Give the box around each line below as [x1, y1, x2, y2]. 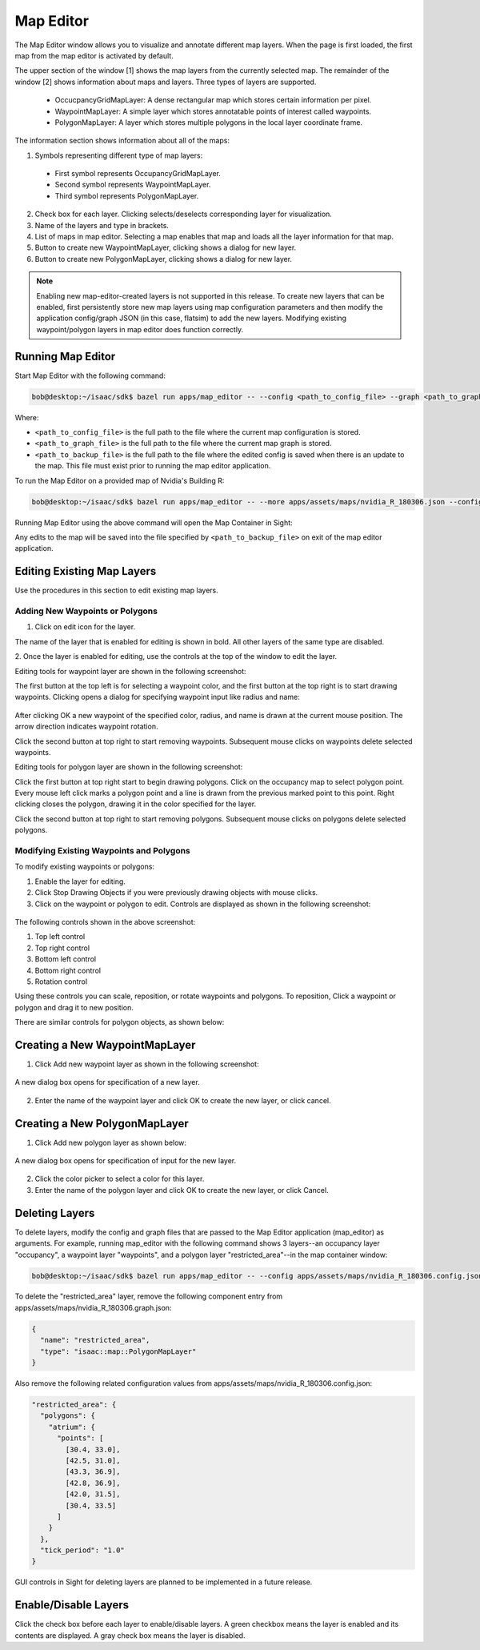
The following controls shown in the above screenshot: [14, 917, 196, 926]
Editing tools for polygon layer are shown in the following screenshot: [14, 762, 243, 772]
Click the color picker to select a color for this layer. [34, 1174, 205, 1184]
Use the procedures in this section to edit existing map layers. [14, 585, 219, 596]
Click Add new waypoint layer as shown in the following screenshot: [34, 1059, 259, 1069]
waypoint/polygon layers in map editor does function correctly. [36, 324, 244, 334]
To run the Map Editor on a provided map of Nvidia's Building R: [14, 476, 225, 485]
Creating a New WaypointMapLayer [14, 1038, 196, 1052]
